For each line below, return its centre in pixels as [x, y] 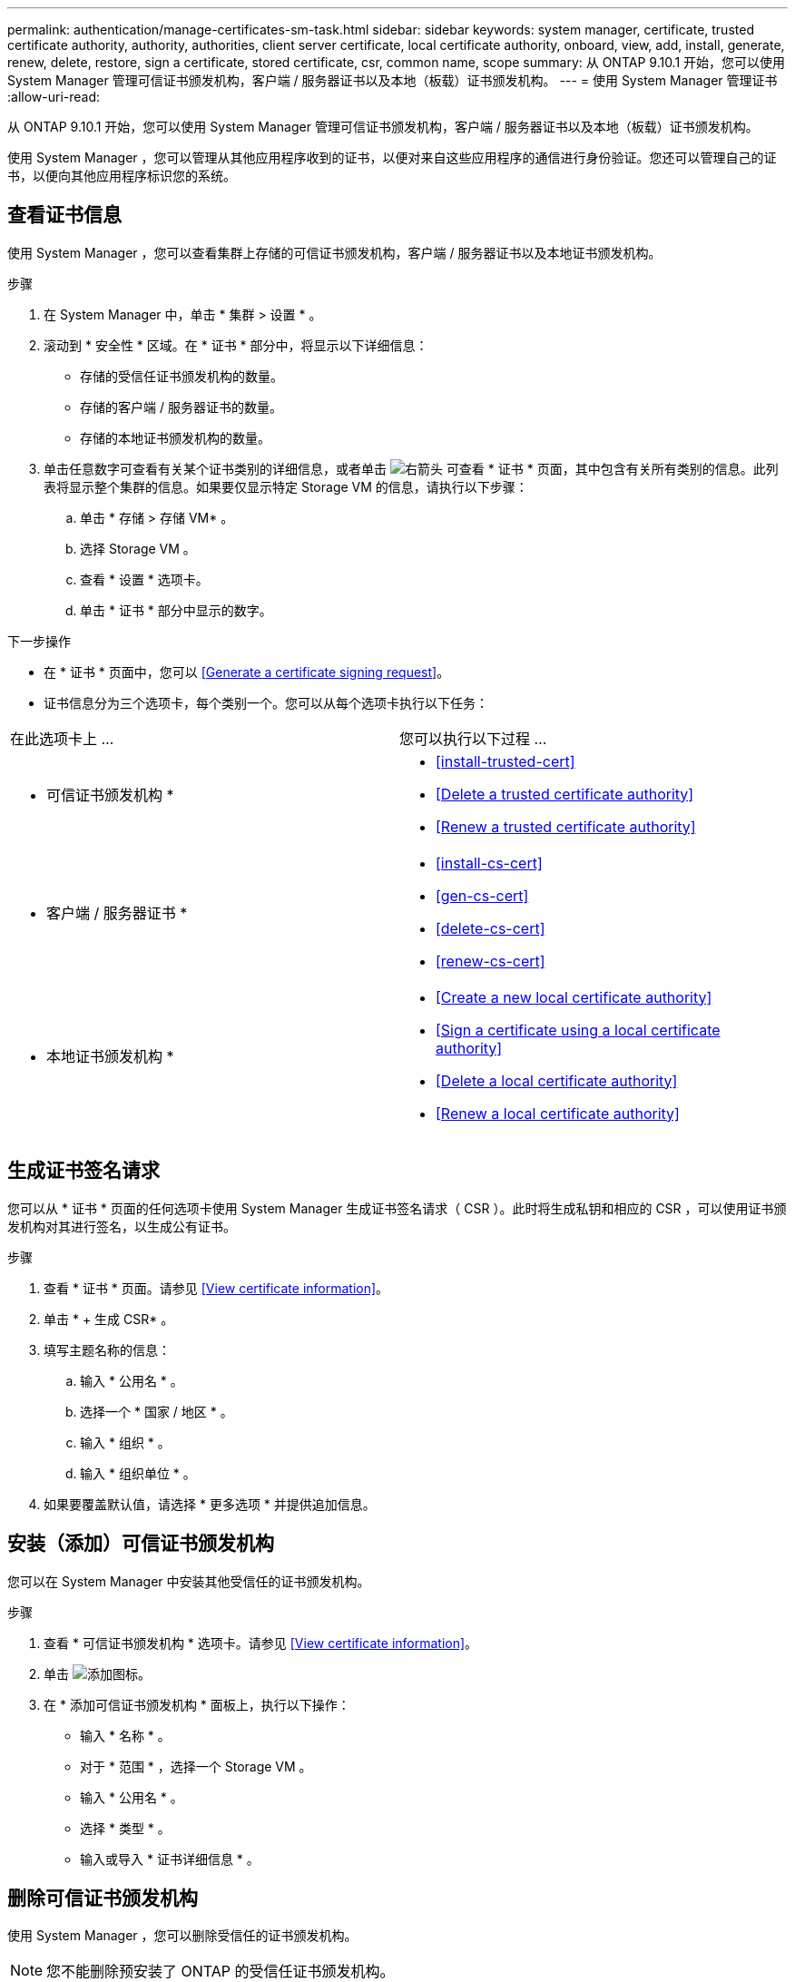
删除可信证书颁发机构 [103, 1898]
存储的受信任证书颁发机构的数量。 [182, 376]
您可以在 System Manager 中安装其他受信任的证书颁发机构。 [189, 1581]
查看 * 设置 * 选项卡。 [144, 579]
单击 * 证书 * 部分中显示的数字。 [176, 610]
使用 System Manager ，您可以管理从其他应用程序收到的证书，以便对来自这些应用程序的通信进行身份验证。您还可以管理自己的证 [392, 157]
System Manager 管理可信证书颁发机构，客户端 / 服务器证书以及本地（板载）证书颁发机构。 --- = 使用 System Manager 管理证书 [393, 80]
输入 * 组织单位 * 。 [138, 1473]
